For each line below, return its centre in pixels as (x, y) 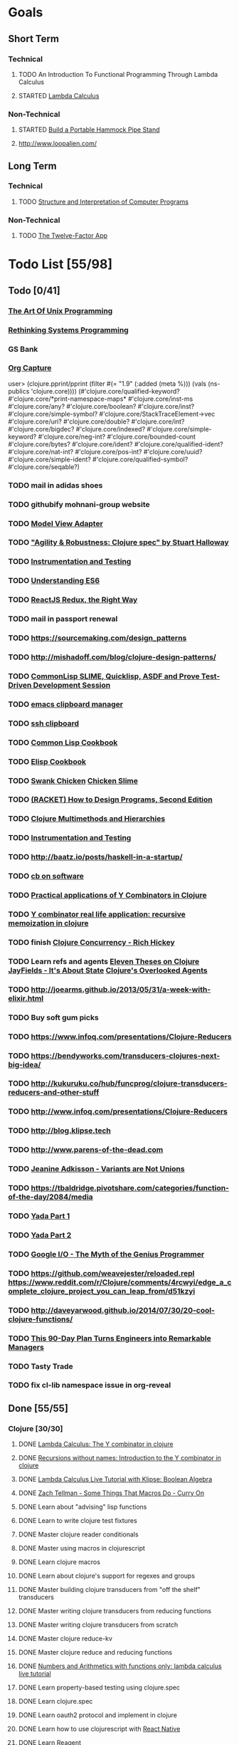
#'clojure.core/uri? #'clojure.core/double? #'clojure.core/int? (96, 421)
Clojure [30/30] (36, 1428)
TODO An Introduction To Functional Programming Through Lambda (118, 74)
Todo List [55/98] (60, 264)
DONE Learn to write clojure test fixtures (78, 1521)
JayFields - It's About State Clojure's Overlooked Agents (108, 970)
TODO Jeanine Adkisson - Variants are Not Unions (96, 1169)
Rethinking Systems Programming (68, 330)
